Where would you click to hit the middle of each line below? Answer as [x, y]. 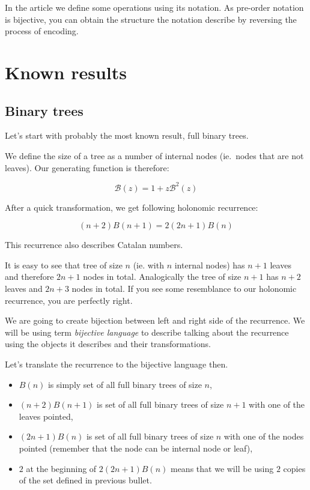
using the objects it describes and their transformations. [108, 344]
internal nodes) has [210, 265]
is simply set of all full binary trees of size [125, 384]
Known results [66, 72]
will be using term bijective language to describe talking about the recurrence [147, 332]
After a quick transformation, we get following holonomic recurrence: [132, 207]
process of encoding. [42, 31]
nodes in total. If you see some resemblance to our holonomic [184, 289]
